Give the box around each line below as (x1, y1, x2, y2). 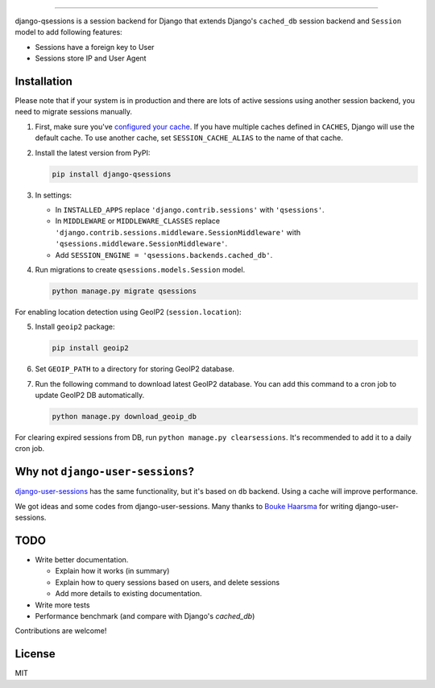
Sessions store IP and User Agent (35, 53, 147, 64)
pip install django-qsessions (52, 169, 172, 179)
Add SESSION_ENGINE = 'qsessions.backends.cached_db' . (55, 250, 273, 259)
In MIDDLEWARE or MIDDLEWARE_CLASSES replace (55, 216, 221, 226)
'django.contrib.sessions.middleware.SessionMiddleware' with (55, 227, 301, 237)
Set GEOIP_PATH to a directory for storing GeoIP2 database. (35, 364, 235, 374)
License (14, 647, 56, 661)
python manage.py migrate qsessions (52, 286, 197, 296)
